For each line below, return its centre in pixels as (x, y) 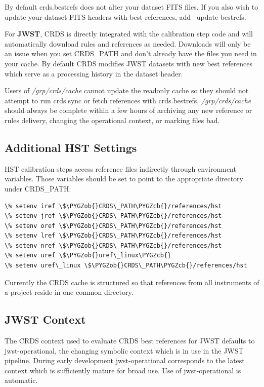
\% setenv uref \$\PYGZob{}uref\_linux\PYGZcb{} (88, 256)
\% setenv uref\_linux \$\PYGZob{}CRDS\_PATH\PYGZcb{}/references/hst (126, 266)
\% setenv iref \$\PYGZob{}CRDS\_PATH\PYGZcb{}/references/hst (113, 206)
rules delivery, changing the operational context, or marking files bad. (112, 120)
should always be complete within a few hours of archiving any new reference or (128, 110)
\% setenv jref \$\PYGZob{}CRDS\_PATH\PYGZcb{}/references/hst (113, 216)
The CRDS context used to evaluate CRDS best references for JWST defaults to (130, 341)
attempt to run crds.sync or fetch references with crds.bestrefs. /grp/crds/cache (128, 100)
